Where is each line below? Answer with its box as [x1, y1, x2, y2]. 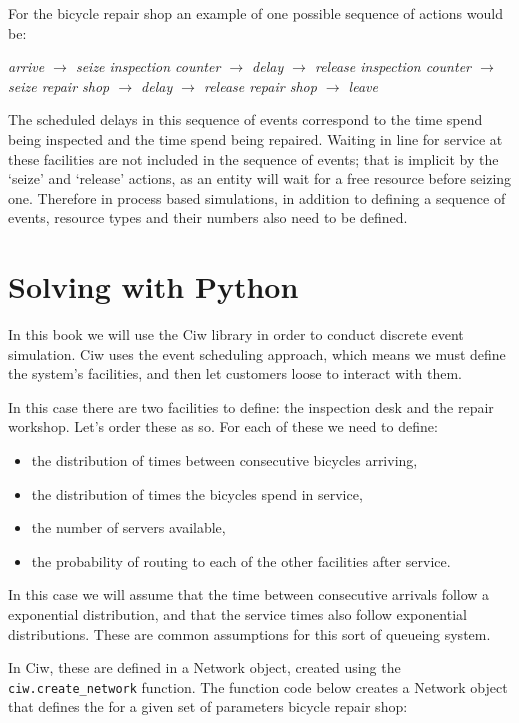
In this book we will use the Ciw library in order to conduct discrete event [8, 324, 464, 345]
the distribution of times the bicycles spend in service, [31, 483, 363, 504]
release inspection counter [314, 56, 471, 77]
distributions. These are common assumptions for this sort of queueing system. [8, 623, 491, 644]
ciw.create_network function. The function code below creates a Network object [8, 676, 508, 697]
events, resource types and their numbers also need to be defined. [8, 207, 408, 228]
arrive [8, 56, 45, 77]
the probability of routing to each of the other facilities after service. [31, 550, 451, 571]
